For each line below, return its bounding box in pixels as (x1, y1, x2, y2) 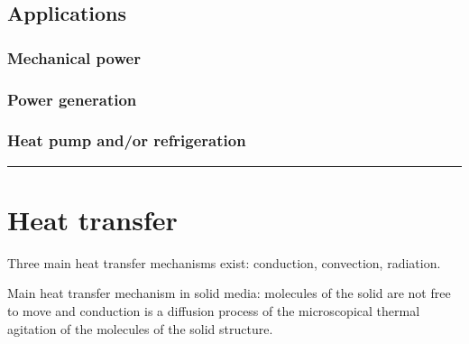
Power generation (7, 88, 137, 110)
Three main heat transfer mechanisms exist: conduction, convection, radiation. (7, 253, 441, 272)
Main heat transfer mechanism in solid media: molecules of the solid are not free (7, 284, 451, 302)
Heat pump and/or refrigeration (7, 129, 246, 152)
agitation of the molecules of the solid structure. (7, 319, 273, 338)
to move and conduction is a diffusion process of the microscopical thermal (7, 302, 420, 320)
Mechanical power (7, 46, 141, 69)
